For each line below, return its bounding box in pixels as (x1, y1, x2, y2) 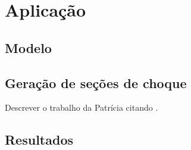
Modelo (5, 38, 52, 57)
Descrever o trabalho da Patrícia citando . (5, 101, 158, 114)
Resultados (5, 130, 73, 149)
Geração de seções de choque (5, 73, 187, 92)
